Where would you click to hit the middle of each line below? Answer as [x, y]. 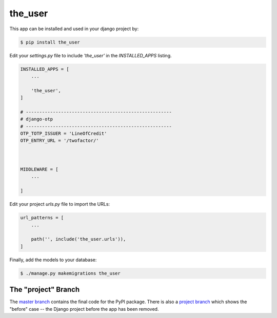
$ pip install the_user [50, 42]
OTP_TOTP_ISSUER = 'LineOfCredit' [64, 134]
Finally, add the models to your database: [53, 260]
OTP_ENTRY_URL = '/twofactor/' [60, 141]
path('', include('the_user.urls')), [78, 239]
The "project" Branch [44, 290]
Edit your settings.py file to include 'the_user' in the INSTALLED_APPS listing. [91, 55]
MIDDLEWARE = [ [39, 169]
